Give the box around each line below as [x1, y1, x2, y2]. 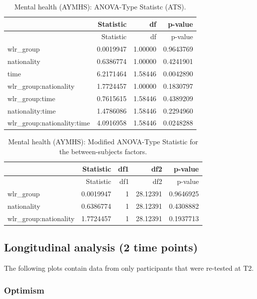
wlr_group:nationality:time [7, 118, 90, 128]
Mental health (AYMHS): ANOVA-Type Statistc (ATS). [14, 1, 186, 11]
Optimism [4, 284, 45, 296]
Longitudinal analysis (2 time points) [4, 239, 198, 255]
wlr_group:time [7, 93, 56, 103]
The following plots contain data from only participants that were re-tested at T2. [4, 263, 254, 273]
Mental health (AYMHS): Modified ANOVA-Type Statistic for [8, 136, 198, 147]
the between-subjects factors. [59, 146, 147, 157]
